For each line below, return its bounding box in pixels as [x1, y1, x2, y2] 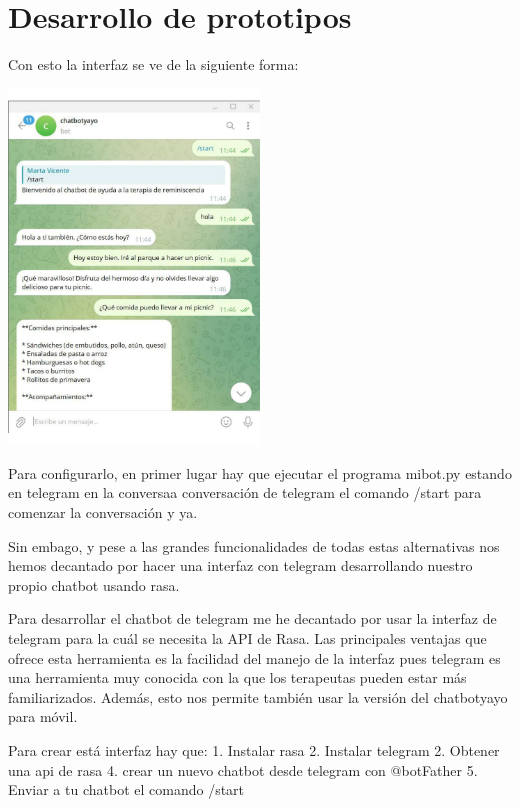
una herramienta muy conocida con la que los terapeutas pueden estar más [8, 667, 467, 688]
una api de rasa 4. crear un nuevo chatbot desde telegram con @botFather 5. [8, 759, 478, 780]
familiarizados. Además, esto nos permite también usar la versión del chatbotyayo [8, 686, 508, 707]
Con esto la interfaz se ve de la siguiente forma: [8, 54, 299, 75]
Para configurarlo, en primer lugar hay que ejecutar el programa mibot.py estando [8, 462, 512, 483]
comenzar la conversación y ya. [8, 502, 198, 523]
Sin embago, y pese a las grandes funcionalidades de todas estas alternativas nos [8, 535, 500, 556]
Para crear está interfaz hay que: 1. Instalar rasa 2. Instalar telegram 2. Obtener [8, 740, 500, 760]
